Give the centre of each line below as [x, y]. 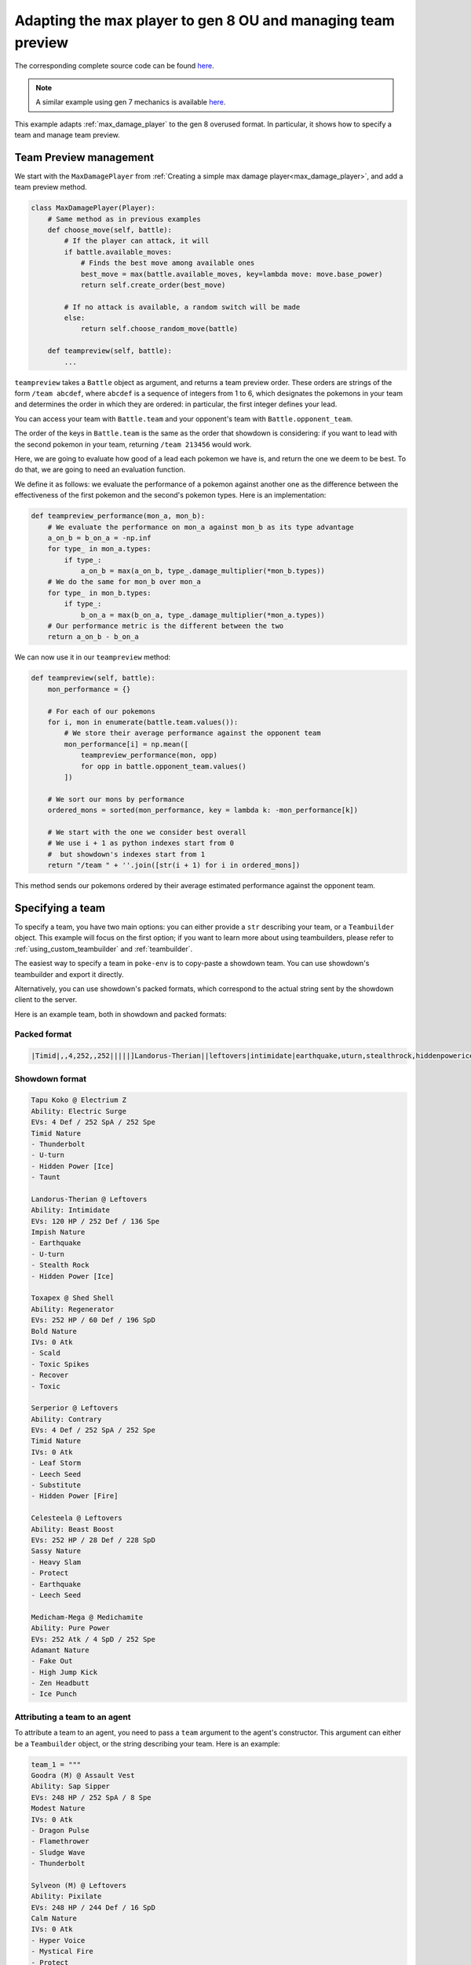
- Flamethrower [60, 1842]
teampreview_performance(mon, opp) [149, 755]
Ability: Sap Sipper [70, 1787]
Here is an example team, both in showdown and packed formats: [120, 1014]
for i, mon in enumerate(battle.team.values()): [143, 722]
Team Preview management [84, 157]
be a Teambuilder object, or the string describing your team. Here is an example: [147, 1743]
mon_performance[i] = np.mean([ [126, 744]
